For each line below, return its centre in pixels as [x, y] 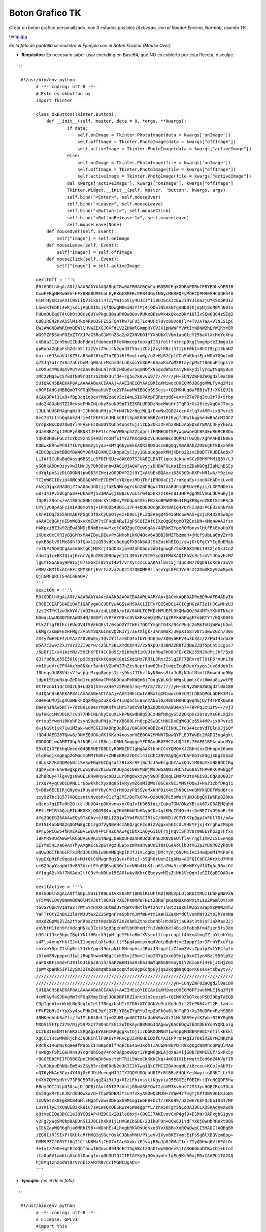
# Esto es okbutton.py [64, 93]
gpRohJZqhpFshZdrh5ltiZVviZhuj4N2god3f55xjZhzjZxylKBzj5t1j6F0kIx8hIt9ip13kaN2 [135, 349]
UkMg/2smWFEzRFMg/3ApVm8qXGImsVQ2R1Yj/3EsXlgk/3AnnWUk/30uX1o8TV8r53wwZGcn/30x [135, 632]
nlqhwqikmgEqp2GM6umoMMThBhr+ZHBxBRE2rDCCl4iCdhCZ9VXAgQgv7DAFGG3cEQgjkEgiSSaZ [135, 756]
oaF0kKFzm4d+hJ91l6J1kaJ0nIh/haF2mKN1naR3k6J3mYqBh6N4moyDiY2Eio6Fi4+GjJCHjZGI [135, 962]
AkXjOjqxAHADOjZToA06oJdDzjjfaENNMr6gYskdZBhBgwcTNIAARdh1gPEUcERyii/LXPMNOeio [135, 486]
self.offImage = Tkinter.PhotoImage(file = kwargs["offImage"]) [157, 169]
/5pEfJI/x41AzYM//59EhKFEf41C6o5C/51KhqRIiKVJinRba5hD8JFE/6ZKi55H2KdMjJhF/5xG [135, 652]
